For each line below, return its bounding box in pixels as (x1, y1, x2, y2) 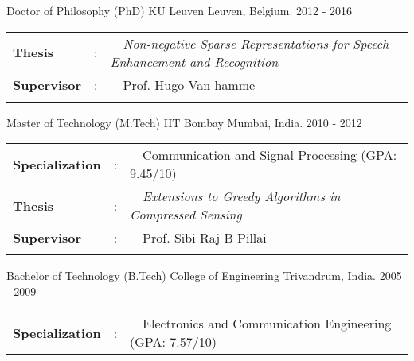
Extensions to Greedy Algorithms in (143, 187, 341, 206)
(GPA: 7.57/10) (130, 332, 217, 351)
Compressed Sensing (130, 205, 242, 224)
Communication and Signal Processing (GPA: (143, 146, 397, 165)
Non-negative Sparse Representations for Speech (123, 33, 389, 52)
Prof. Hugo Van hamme (123, 75, 256, 94)
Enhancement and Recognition (110, 52, 279, 71)
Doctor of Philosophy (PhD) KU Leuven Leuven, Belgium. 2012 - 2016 (6, 2, 352, 18)
